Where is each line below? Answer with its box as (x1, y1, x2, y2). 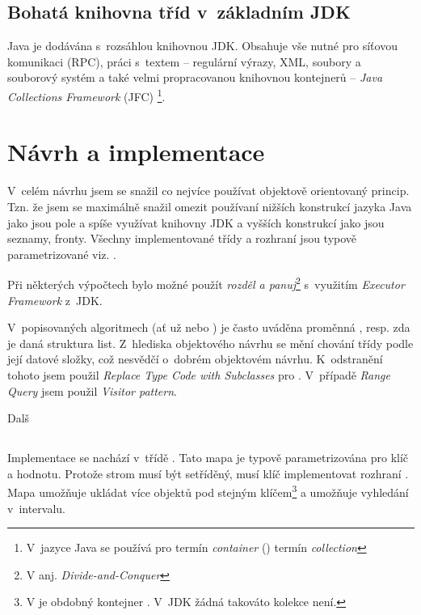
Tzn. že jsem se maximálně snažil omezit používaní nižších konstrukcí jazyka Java (7, 197, 412, 214)
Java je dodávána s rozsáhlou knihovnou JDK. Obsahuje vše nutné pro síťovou (7, 37, 398, 54)
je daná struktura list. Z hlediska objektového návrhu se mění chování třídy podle (7, 334, 414, 351)
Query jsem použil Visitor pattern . (7, 382, 177, 399)
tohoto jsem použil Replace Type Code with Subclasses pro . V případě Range (7, 366, 391, 383)
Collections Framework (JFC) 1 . (7, 85, 166, 104)
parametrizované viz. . (7, 245, 117, 262)
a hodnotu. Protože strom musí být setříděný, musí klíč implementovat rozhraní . (7, 464, 409, 481)
